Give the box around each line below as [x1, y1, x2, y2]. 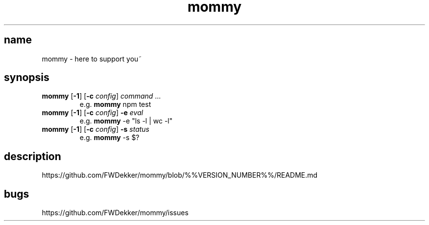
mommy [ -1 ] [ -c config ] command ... [42, 92, 161, 101]
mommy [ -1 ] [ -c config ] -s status [42, 125, 149, 134]
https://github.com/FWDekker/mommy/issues [42, 208, 189, 217]
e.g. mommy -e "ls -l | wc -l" [79, 117, 173, 125]
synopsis [4, 71, 49, 84]
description [4, 150, 61, 163]
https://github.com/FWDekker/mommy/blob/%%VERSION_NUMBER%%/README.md [42, 171, 318, 180]
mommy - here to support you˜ [42, 54, 142, 63]
